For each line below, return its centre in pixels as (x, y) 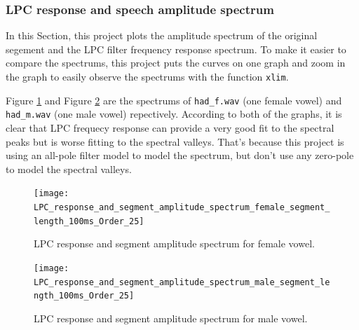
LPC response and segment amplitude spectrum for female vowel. (174, 243)
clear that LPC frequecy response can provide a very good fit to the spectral (170, 127)
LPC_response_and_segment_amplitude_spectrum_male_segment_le (182, 282)
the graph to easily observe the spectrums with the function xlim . (147, 76)
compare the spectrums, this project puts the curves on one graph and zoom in (176, 63)
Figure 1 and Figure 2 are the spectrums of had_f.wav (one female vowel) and (174, 100)
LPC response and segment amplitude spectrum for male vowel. (171, 318)
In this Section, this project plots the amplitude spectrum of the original (162, 35)
